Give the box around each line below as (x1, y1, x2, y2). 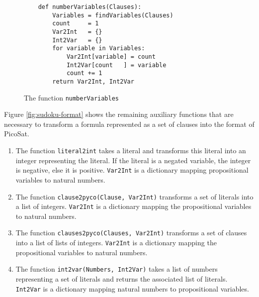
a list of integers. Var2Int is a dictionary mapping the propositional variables (15, 201, 252, 211)
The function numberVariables (24, 92, 119, 102)
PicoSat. (4, 128, 29, 139)
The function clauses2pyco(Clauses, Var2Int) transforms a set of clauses (15, 227, 247, 238)
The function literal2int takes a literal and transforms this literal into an (15, 145, 246, 155)
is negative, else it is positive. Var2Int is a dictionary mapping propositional (15, 165, 249, 175)
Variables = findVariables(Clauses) (52, 11, 173, 19)
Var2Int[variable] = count (66, 53, 156, 60)
